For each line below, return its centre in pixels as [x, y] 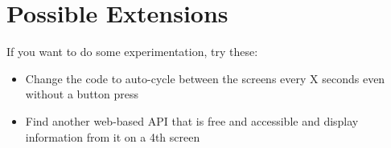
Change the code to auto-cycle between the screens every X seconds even [205, 78]
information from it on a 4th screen [113, 136]
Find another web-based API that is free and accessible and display [192, 120]
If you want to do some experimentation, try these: [132, 52]
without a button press [82, 94]
